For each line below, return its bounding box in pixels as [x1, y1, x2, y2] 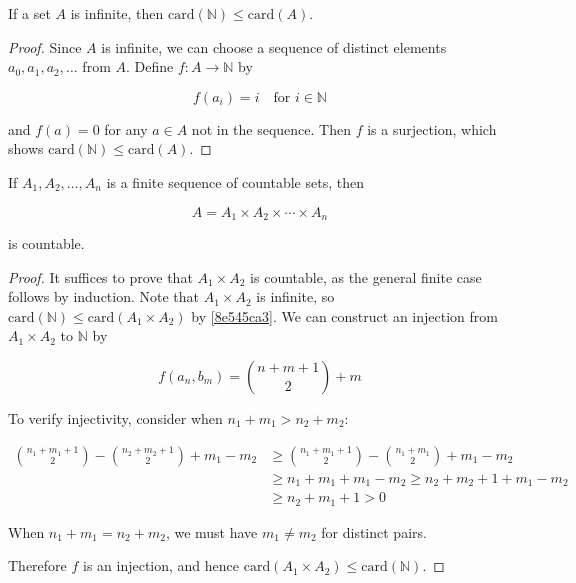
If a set [8, 3, 51, 23]
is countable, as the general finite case [250, 266, 482, 287]
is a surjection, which [367, 118, 497, 139]
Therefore [8, 555, 67, 576]
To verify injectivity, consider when [8, 407, 223, 428]
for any [104, 118, 148, 139]
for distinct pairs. [321, 521, 427, 542]
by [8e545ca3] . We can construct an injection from [191, 305, 498, 326]
